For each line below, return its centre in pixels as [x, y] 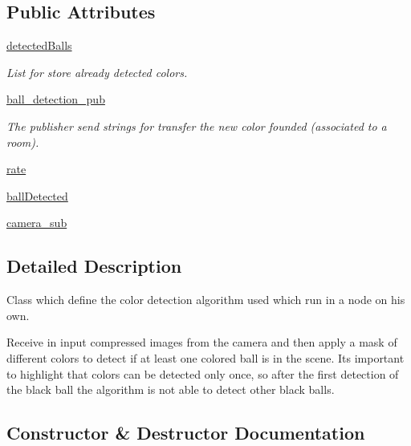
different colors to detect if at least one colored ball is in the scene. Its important [205, 357]
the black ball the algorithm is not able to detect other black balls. [171, 389]
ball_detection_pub [56, 99]
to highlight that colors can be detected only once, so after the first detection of [203, 373]
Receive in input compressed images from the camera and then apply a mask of [202, 342]
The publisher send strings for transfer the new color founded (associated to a [197, 126]
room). [23, 142]
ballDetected [37, 195]
